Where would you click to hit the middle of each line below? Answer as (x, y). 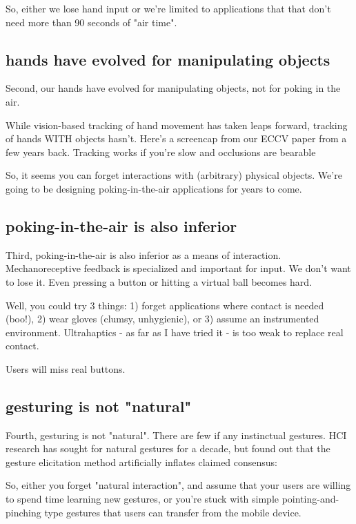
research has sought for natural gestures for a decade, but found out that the (168, 448)
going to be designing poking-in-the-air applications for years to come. (154, 188)
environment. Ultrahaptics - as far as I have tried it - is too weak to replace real (175, 332)
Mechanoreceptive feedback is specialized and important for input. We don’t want (178, 268)
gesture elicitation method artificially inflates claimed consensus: (142, 462)
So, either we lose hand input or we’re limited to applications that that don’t (168, 8)
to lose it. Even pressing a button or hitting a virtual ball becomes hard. (159, 281)
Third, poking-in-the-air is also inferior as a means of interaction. (144, 254)
